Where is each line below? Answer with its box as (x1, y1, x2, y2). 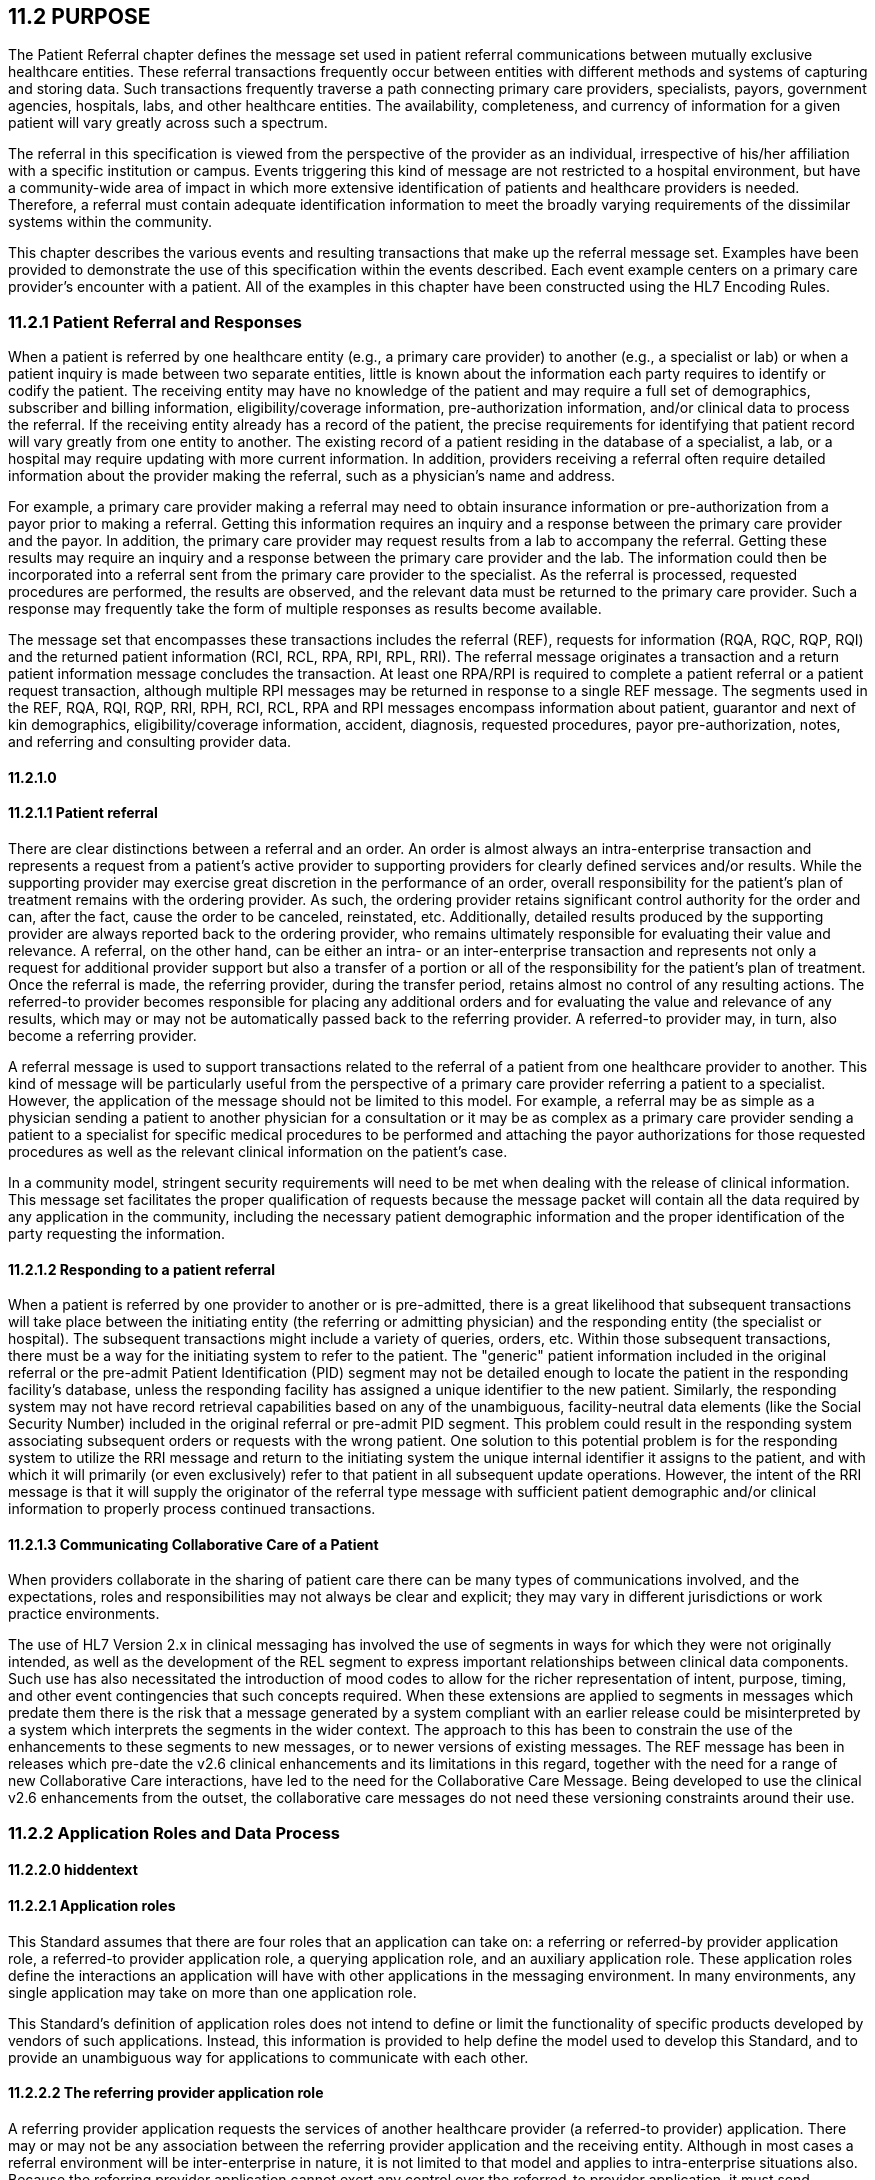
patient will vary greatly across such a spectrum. (8, 114, 328, 132)
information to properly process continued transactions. (8, 1500, 376, 1518)
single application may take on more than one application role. (8, 1983, 417, 2001)
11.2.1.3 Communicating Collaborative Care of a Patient (8, 1535, 379, 1553)
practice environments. (8, 1605, 160, 1623)
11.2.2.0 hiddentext (8, 1861, 138, 1879)
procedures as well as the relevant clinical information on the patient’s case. (8, 1143, 508, 1160)
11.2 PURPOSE (8, 4, 151, 29)
